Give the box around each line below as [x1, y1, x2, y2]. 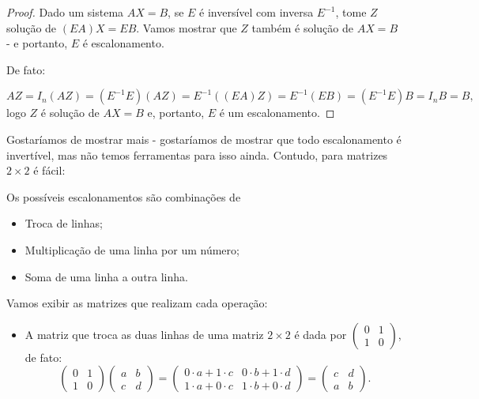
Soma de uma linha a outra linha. [25, 268, 188, 284]
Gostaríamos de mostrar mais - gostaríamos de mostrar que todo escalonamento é [6, 130, 402, 147]
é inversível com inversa [199, 4, 314, 20]
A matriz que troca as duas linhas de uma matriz [25, 326, 264, 342]
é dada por [294, 326, 347, 342]
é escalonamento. [82, 35, 164, 51]
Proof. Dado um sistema [6, 4, 124, 20]
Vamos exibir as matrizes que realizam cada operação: [6, 295, 268, 311]
